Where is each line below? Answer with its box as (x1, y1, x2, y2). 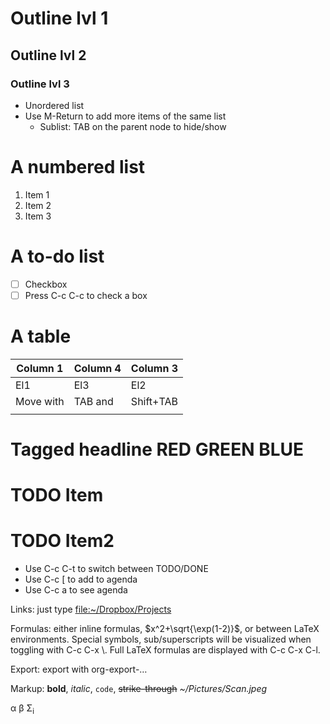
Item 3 (24, 210, 52, 222)
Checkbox (24, 278, 68, 290)
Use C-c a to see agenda (24, 584, 128, 596)
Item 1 (24, 188, 50, 201)
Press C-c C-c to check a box (24, 289, 148, 301)
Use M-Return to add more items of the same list (24, 110, 227, 122)
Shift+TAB (130, 394, 178, 408)
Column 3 (130, 361, 179, 375)
